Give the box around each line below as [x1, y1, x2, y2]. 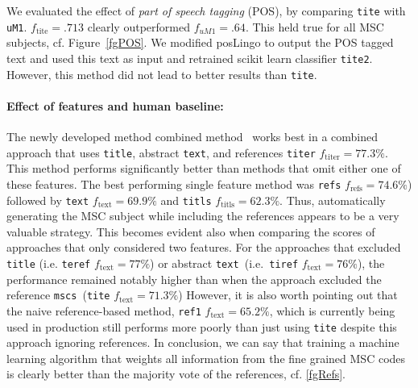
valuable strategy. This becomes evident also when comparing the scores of [6, 223, 375, 240]
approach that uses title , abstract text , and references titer [6, 144, 316, 161]
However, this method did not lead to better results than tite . [6, 65, 317, 82]
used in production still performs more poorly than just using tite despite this [6, 318, 397, 335]
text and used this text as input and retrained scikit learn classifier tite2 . [6, 49, 373, 66]
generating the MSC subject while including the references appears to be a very [6, 207, 399, 224]
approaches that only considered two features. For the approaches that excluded [6, 239, 401, 256]
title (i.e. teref [6, 254, 91, 271]
